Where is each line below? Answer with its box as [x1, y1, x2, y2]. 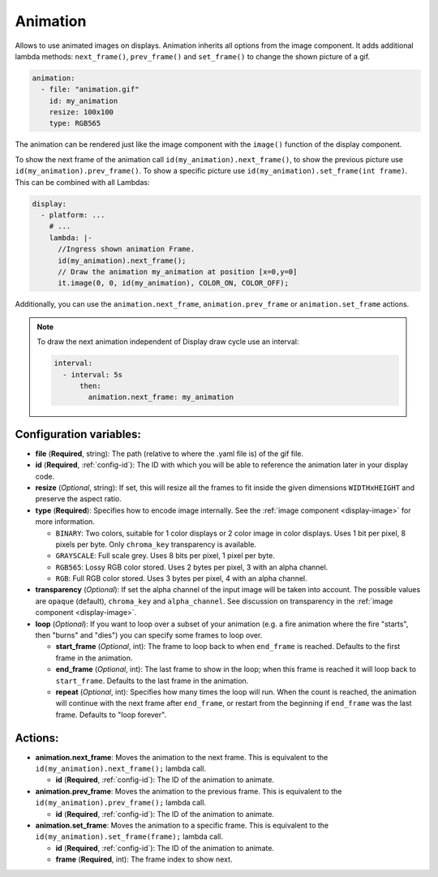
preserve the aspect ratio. [35, 494, 122, 504]
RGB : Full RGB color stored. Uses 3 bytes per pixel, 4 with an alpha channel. [55, 574, 307, 583]
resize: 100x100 [49, 108, 114, 117]
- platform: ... [41, 211, 105, 220]
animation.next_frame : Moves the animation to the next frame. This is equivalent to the [35, 752, 328, 762]
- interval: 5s [62, 370, 123, 379]
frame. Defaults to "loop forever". [55, 710, 166, 720]
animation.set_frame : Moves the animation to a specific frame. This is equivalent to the [35, 820, 329, 831]
